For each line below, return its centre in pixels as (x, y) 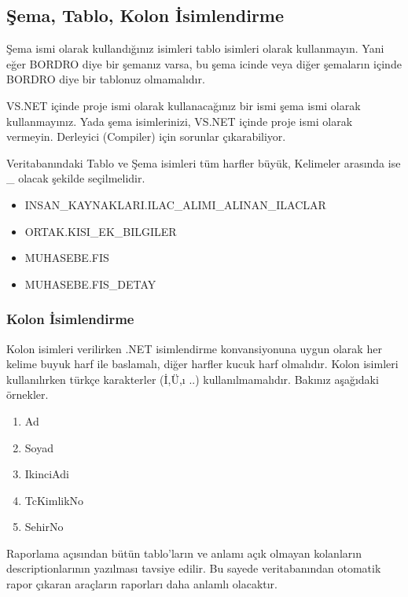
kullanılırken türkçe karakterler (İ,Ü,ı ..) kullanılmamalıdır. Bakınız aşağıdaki (193, 379)
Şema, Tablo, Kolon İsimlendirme (145, 15)
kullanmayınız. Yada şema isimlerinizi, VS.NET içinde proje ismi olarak (180, 121)
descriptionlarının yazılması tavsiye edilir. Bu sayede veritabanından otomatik (194, 568)
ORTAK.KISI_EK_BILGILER (101, 231)
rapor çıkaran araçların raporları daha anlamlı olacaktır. (142, 584)
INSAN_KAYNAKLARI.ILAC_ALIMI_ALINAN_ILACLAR (175, 204)
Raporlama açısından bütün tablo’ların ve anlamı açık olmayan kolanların (184, 553)
